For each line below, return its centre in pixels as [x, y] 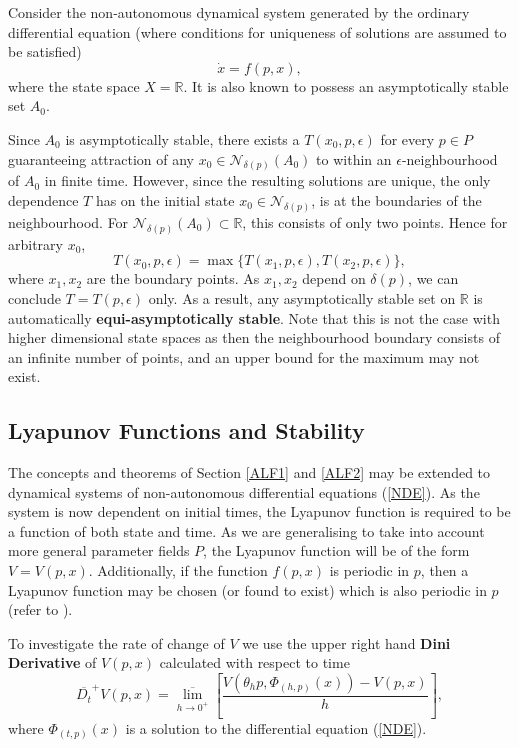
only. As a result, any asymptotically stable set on [302, 297]
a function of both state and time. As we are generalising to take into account [246, 530]
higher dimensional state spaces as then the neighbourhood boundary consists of [254, 337]
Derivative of [52, 662]
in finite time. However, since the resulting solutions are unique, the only [267, 180]
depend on [334, 278]
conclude [34, 297]
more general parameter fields [99, 550]
